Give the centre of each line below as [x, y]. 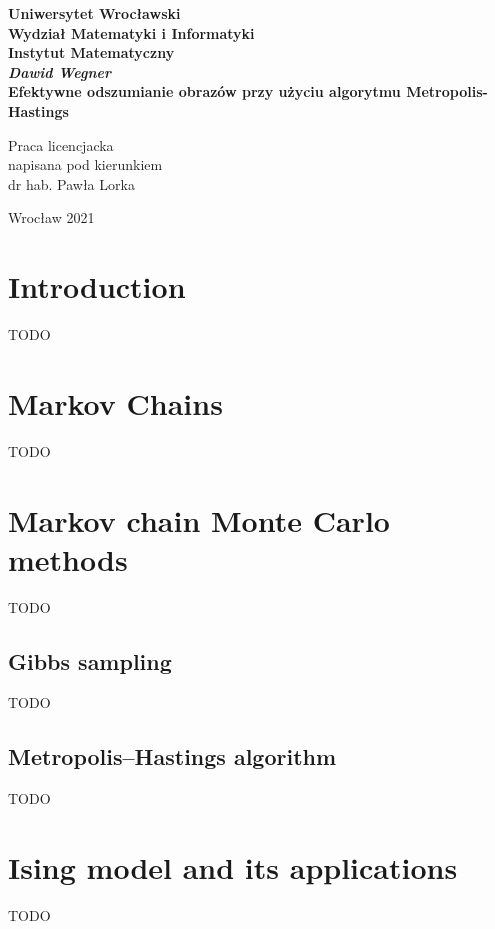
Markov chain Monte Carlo [199, 519]
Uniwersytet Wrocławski [94, 13]
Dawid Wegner [59, 71]
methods [68, 558]
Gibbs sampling [90, 660]
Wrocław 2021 [51, 217]
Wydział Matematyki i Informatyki [131, 32]
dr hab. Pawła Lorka [71, 183]
